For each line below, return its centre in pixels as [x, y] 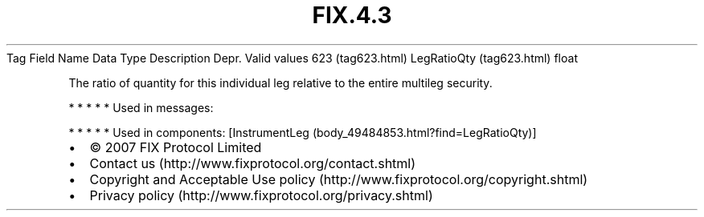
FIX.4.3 [352, 15]
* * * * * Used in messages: [141, 107]
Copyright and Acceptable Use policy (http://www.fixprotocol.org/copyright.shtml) [339, 179]
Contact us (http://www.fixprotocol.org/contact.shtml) [253, 163]
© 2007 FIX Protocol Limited [176, 147]
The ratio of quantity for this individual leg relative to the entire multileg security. [280, 82]
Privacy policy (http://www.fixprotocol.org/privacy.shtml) [261, 195]
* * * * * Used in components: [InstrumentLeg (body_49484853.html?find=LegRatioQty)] [303, 132]
